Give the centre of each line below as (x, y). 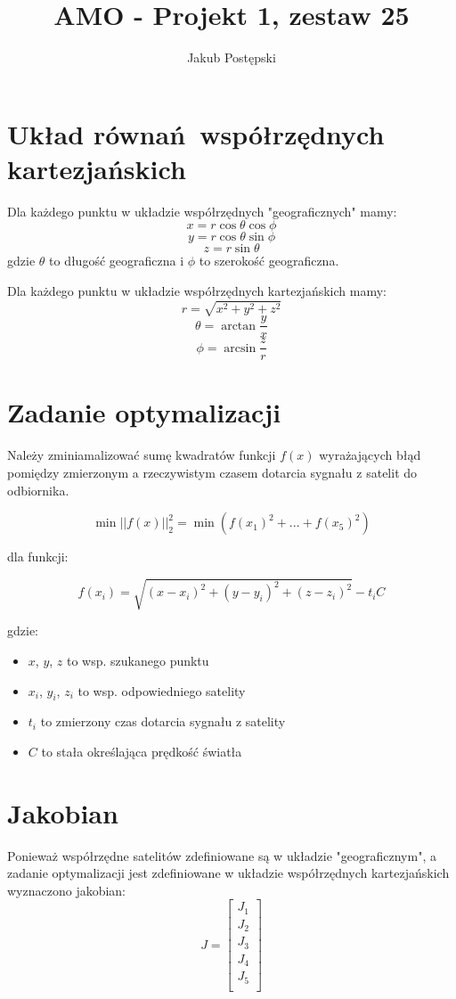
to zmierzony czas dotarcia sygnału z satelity (163, 721)
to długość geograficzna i (117, 261)
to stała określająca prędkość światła (142, 751)
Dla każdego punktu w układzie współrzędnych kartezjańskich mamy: (197, 291)
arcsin (240, 348)
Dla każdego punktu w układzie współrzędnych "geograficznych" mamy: (202, 211)
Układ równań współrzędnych (196, 133)
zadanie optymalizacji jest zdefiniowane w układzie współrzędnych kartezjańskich (228, 873)
